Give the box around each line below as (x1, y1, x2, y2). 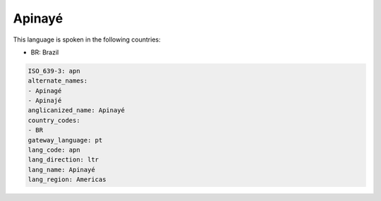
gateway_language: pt (28, 136, 103, 144)
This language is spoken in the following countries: (13, 35, 161, 44)
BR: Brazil (30, 48, 59, 56)
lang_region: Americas (28, 176, 107, 183)
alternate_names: (28, 77, 88, 85)
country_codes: (28, 116, 80, 124)
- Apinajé (28, 97, 62, 105)
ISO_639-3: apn (28, 67, 80, 75)
